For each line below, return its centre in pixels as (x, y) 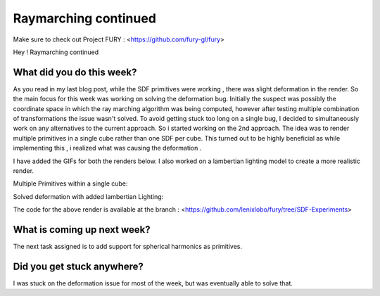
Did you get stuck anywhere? (78, 266)
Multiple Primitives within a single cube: (70, 184)
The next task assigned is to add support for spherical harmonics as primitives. (128, 247)
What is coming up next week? (82, 230)
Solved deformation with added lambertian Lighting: (88, 196)
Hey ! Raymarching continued (56, 52)
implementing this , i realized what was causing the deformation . (107, 148)
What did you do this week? (75, 72)
